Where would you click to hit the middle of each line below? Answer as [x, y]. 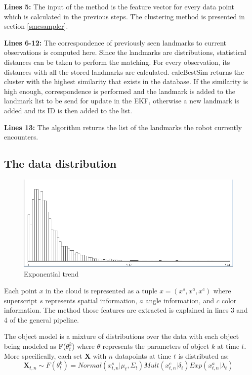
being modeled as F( [35, 346]
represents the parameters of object [156, 346]
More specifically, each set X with [55, 355]
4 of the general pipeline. [42, 319]
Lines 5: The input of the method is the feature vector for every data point [119, 6]
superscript [21, 300]
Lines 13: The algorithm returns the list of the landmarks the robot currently [123, 127]
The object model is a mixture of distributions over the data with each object [122, 336]
